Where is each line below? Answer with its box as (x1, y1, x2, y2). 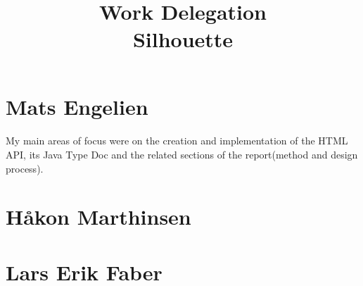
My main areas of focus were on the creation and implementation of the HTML (6, 133, 348, 148)
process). (6, 161, 44, 175)
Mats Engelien (6, 92, 148, 120)
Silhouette (132, 25, 234, 54)
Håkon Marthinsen (6, 202, 191, 231)
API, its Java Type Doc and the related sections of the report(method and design (6, 147, 358, 161)
